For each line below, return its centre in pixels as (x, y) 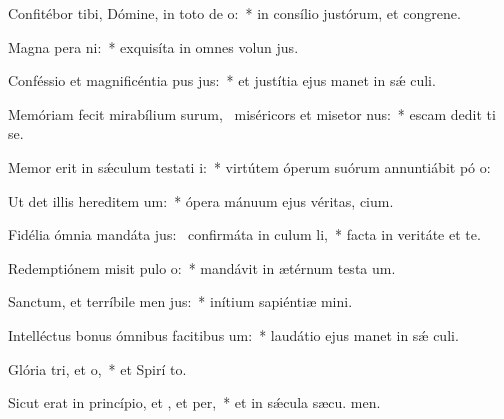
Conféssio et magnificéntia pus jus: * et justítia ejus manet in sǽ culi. (222, 80)
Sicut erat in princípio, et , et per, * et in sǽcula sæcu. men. (194, 402)
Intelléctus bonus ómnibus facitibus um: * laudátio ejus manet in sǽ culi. (233, 334)
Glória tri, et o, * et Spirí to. (97, 368)
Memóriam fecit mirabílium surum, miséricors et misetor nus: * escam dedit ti (252, 113)
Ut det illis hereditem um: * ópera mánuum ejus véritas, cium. (201, 200)
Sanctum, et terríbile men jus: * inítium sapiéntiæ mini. (180, 301)
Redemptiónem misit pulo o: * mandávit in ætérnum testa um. (202, 267)
